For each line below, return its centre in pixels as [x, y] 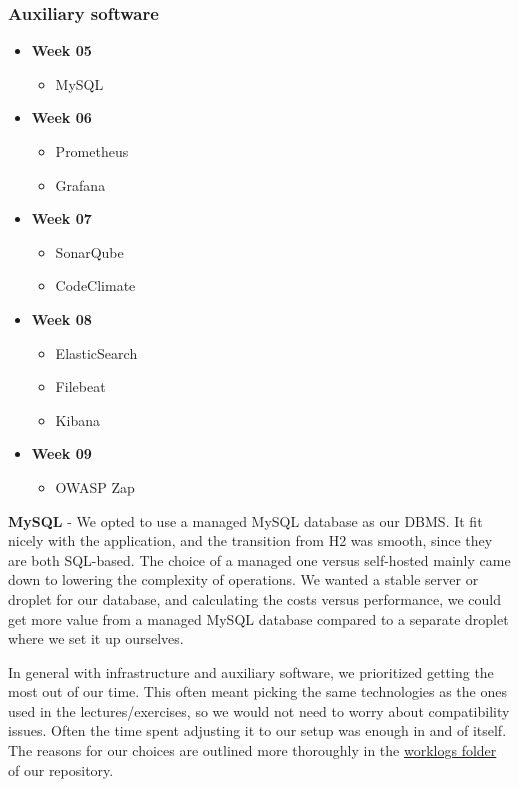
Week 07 [61, 218]
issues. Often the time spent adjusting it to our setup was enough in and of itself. [257, 730]
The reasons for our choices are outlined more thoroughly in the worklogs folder [252, 750]
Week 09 [61, 453]
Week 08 [61, 318]
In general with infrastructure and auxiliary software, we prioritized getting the [251, 671]
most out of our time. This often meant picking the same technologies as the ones [257, 691]
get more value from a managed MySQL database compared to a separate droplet [258, 618]
